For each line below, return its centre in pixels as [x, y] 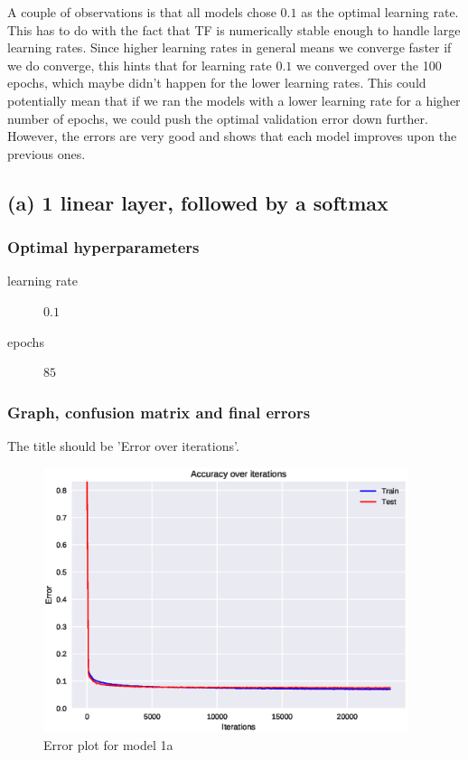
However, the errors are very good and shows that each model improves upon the [232, 136]
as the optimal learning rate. [380, 12]
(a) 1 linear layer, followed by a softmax [198, 202]
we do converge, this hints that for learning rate [140, 65]
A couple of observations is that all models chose [142, 12]
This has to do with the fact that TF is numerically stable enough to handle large [234, 29]
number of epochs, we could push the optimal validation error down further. [218, 118]
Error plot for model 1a [108, 744]
